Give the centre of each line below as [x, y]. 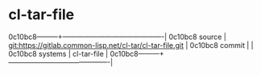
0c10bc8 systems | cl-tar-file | [58, 53]
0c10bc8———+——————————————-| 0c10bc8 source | [118, 37]
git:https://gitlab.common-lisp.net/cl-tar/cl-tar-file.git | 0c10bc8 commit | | [131, 45]
